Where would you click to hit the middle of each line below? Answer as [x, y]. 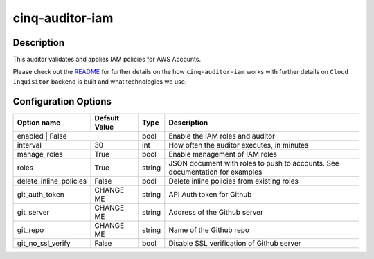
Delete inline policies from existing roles [234, 181]
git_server [33, 212]
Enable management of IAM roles [223, 154]
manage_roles [40, 154]
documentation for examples [215, 172]
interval [29, 145]
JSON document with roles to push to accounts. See [254, 163]
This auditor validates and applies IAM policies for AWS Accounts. [107, 60]
